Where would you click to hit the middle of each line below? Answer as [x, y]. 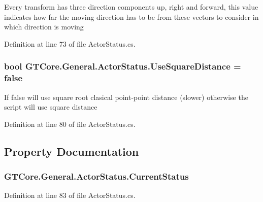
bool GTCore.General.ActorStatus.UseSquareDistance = [123, 66]
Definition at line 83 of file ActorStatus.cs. [70, 195]
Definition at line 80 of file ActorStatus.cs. [70, 124]
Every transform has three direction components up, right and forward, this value [131, 7]
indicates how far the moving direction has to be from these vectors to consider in [131, 16]
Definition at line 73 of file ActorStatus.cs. [70, 43]
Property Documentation [72, 151]
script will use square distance [51, 107]
